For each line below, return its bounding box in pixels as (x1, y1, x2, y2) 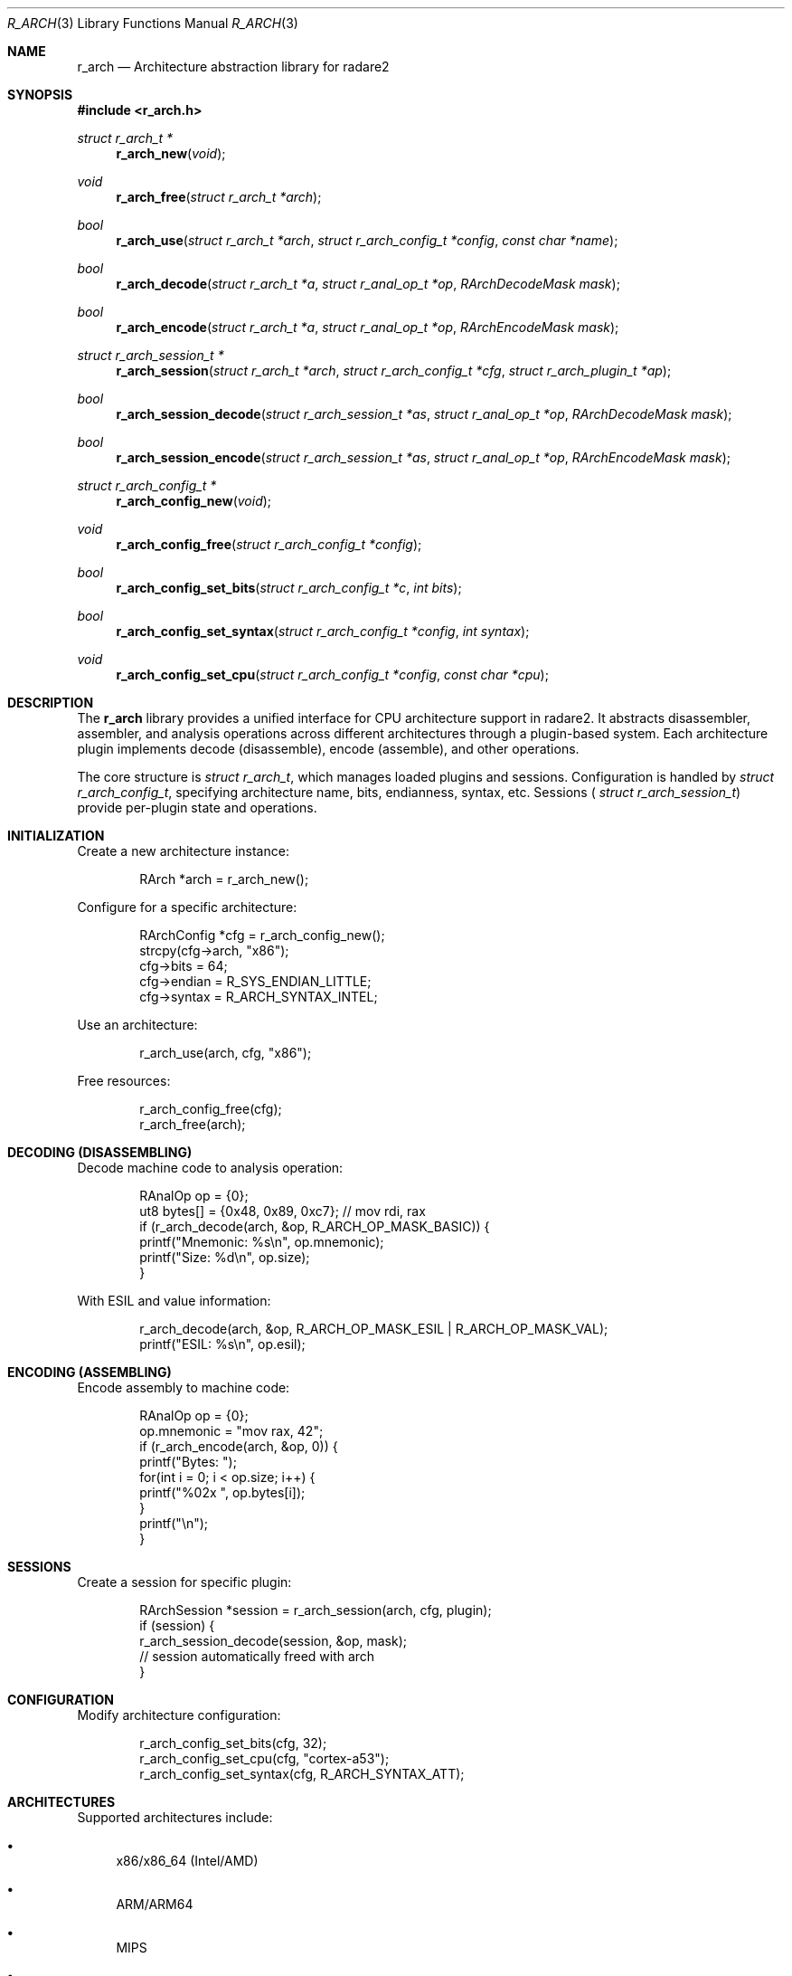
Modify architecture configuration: (77, 1707, 281, 1723)
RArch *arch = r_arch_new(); (139, 871, 309, 887)
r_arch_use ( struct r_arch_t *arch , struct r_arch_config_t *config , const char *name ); (116, 233, 618, 248)
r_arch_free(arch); (139, 1116, 246, 1132)
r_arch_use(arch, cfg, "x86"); (139, 1045, 312, 1060)
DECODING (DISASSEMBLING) (7, 1145, 193, 1160)
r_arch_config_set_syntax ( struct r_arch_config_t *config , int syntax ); (116, 623, 530, 639)
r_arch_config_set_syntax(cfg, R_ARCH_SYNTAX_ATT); (139, 1766, 465, 1781)
